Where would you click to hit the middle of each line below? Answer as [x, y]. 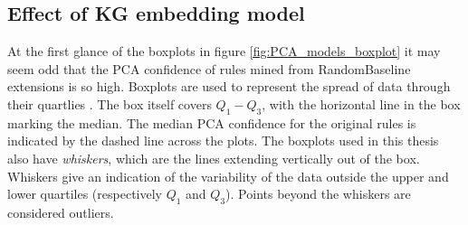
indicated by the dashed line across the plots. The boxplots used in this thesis [223, 141]
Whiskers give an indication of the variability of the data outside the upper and [228, 176]
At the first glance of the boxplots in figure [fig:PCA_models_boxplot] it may [224, 51]
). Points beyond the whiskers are [318, 194]
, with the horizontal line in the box [361, 103]
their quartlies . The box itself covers [110, 103]
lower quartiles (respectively [85, 194]
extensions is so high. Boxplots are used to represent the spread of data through [229, 86]
